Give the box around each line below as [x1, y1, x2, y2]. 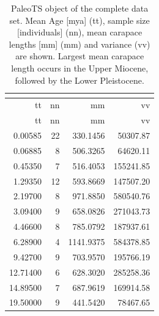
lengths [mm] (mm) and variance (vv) [9, 37, 150, 50]
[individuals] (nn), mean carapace [17, 26, 142, 39]
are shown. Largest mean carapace [15, 50, 144, 62]
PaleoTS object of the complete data [11, 2, 149, 14]
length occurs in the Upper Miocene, [11, 61, 149, 74]
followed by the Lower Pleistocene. [15, 73, 144, 86]
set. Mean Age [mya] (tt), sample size [9, 13, 150, 26]
